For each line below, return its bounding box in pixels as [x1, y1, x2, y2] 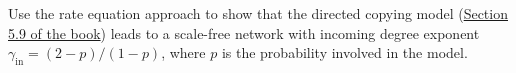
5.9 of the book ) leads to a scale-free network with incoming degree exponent [8, 22, 480, 43]
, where [161, 42, 206, 63]
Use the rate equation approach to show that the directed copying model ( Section [8, 3, 508, 23]
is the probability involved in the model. [221, 42, 468, 63]
